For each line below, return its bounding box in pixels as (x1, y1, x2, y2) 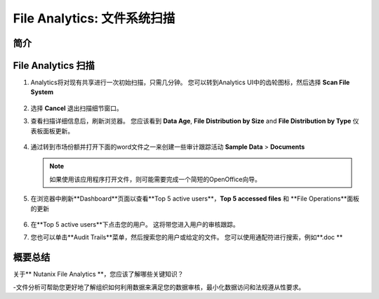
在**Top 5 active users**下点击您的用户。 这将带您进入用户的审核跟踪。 (30, 220, 240, 228)
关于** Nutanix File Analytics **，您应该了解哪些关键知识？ (13, 270, 184, 279)
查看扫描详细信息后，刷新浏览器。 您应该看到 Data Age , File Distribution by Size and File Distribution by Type (30, 117, 352, 126)
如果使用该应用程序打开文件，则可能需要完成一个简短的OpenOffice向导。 (49, 175, 261, 183)
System (30, 88, 54, 96)
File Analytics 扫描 (13, 60, 95, 72)
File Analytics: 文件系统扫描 (13, 11, 175, 26)
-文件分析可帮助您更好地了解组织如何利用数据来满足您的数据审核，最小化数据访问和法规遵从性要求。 (13, 283, 305, 291)
